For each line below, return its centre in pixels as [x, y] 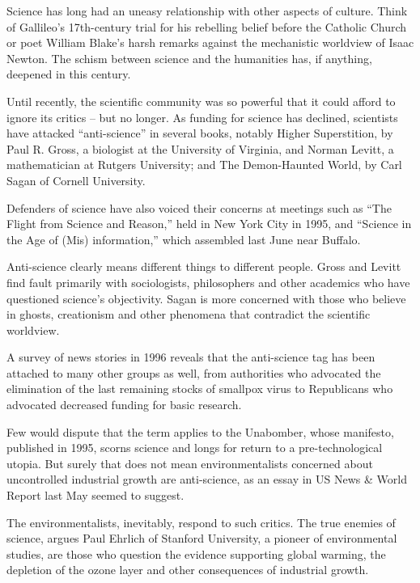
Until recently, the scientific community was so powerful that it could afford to [201, 101]
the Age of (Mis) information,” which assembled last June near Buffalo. [184, 239]
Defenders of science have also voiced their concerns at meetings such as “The [199, 207]
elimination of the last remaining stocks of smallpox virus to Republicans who [200, 389]
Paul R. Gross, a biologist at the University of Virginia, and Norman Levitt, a [200, 148]
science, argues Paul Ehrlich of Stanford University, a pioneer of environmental [202, 538]
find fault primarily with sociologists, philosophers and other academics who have [208, 282]
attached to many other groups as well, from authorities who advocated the [194, 372]
